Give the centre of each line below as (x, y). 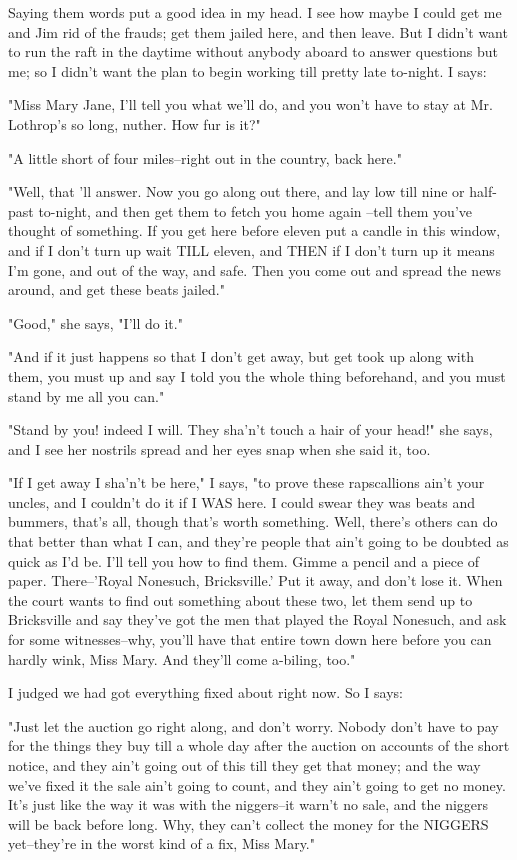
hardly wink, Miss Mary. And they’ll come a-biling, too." (182, 658)
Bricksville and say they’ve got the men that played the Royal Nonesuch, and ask (257, 619)
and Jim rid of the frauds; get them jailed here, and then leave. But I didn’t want (258, 31)
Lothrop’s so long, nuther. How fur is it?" (134, 123)
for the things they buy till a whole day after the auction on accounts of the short (259, 745)
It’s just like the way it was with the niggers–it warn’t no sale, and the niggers (248, 804)
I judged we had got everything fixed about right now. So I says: (205, 692)
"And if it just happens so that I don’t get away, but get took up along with (241, 356)
